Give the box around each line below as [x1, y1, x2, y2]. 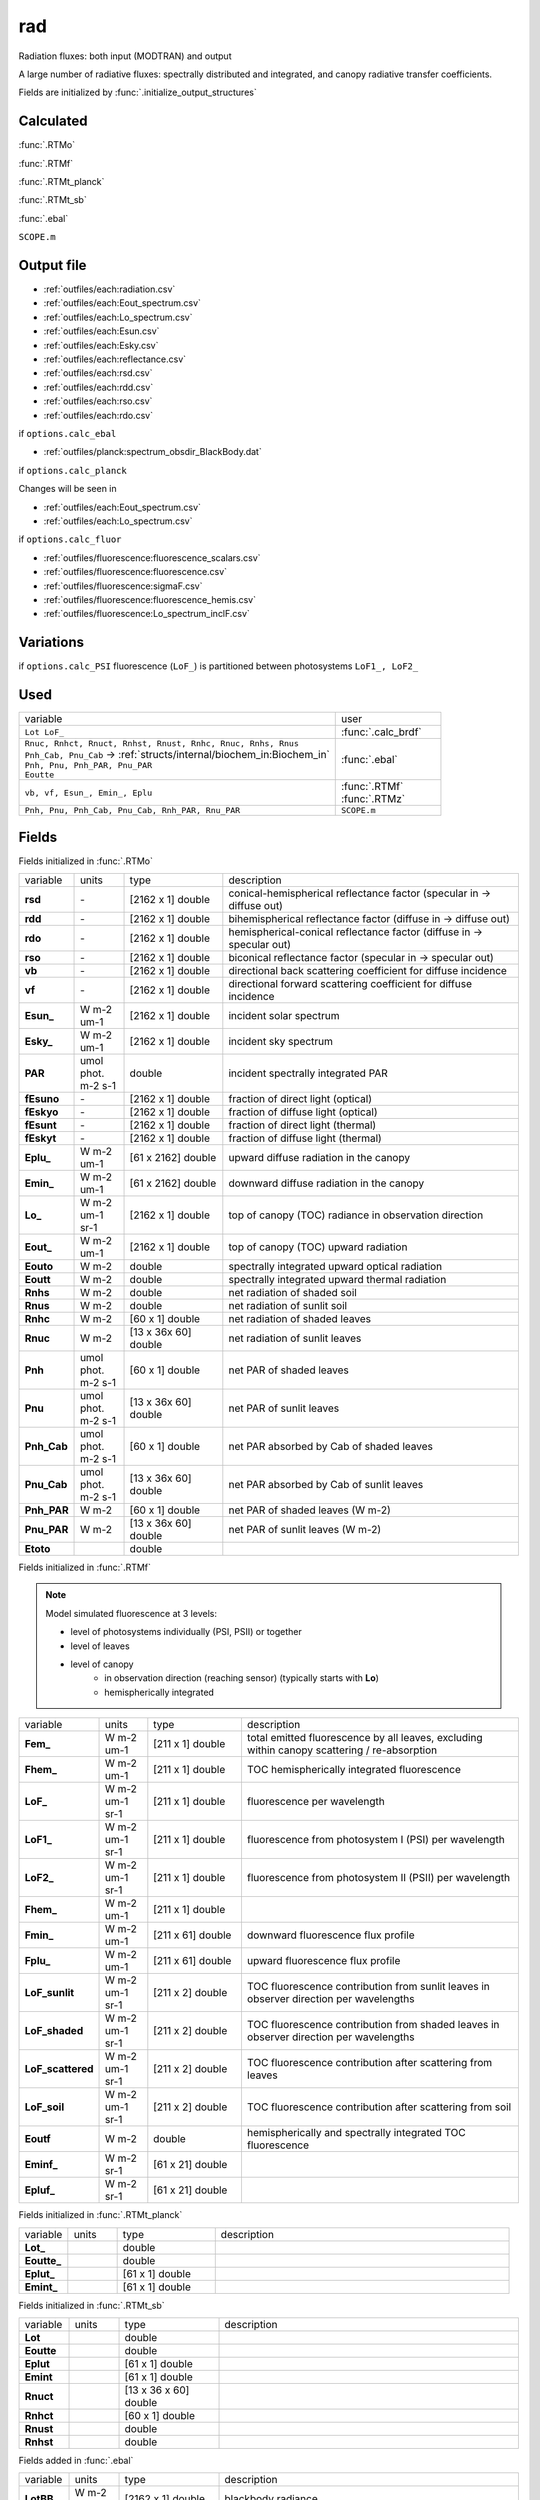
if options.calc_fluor [18, 533, 122, 545]
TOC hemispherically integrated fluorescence [246, 1763, 462, 1777]
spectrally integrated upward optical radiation [228, 1260, 443, 1274]
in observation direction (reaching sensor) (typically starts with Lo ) [104, 1672, 380, 1684]
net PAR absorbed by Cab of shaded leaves [228, 1440, 434, 1454]
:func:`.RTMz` [340, 792, 405, 806]
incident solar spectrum [228, 1009, 340, 1023]
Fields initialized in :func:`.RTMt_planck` [18, 2209, 183, 2221]
